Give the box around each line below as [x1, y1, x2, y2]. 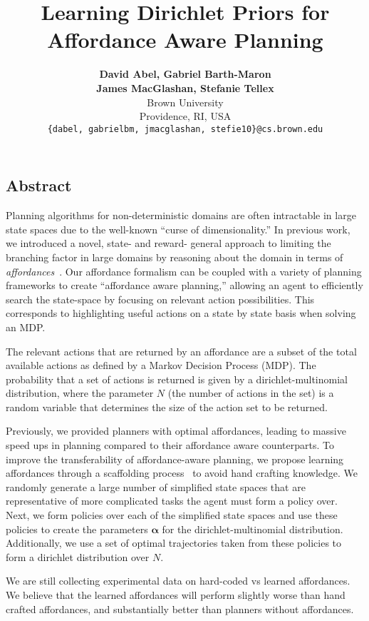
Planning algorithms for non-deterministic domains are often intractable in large [6, 208, 356, 223]
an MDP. [6, 319, 46, 334]
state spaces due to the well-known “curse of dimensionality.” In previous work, [6, 221, 350, 236]
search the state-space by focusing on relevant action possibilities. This [6, 291, 315, 306]
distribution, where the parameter [6, 385, 154, 400]
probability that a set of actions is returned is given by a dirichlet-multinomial [6, 371, 348, 386]
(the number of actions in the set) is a [167, 385, 334, 400]
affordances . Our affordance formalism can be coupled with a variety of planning [6, 263, 362, 278]
